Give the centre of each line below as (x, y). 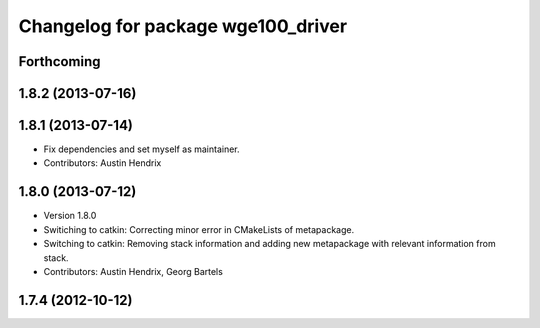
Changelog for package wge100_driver (183, 26)
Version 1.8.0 (70, 216)
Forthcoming (59, 61)
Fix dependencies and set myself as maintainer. (141, 149)
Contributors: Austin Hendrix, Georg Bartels (133, 271)
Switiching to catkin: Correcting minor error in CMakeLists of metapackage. (199, 229)
